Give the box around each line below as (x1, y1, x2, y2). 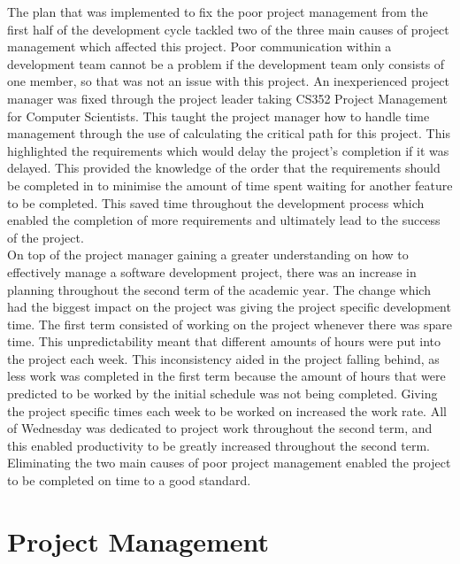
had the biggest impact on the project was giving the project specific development (7, 297, 451, 316)
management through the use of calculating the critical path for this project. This (7, 124, 450, 143)
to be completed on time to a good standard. (7, 471, 251, 490)
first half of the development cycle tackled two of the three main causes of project (7, 19, 449, 38)
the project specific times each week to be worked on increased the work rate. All (7, 401, 447, 420)
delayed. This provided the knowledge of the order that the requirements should (7, 158, 441, 177)
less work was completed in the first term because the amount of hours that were (7, 367, 446, 385)
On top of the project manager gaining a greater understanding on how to (7, 245, 409, 264)
